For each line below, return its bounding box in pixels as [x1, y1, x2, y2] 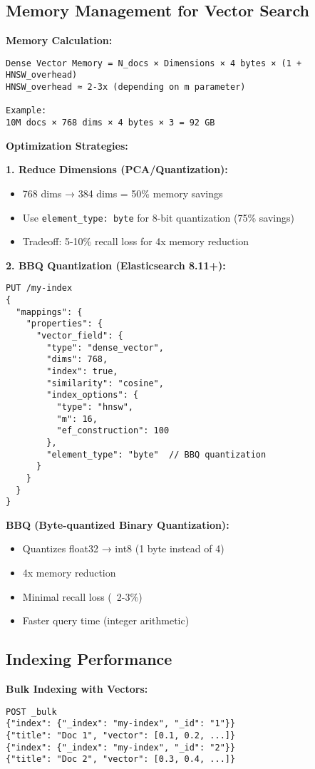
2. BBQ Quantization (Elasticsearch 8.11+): [6, 257, 226, 272]
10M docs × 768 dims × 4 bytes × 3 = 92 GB [6, 118, 215, 128]
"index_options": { [46, 390, 139, 401]
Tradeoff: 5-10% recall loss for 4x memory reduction [22, 234, 249, 249]
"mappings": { [16, 306, 83, 317]
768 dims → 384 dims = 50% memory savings [22, 185, 223, 200]
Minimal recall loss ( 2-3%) [22, 589, 143, 604]
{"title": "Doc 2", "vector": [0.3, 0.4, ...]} [6, 754, 236, 765]
